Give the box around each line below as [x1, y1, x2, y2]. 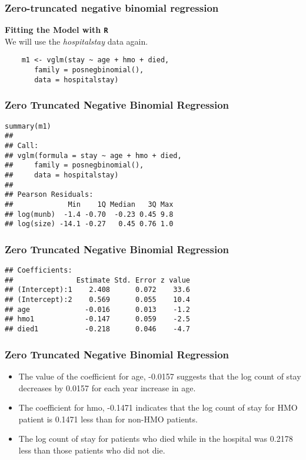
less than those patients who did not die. [18, 444, 165, 456]
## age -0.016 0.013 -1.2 [5, 305, 190, 314]
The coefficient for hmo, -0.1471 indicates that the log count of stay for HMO [18, 401, 298, 414]
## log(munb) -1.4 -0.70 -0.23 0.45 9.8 [5, 210, 174, 219]
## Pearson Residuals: [5, 190, 94, 199]
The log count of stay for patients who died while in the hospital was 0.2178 [18, 432, 293, 445]
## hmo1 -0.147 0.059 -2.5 [5, 315, 190, 324]
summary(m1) [5, 122, 51, 130]
